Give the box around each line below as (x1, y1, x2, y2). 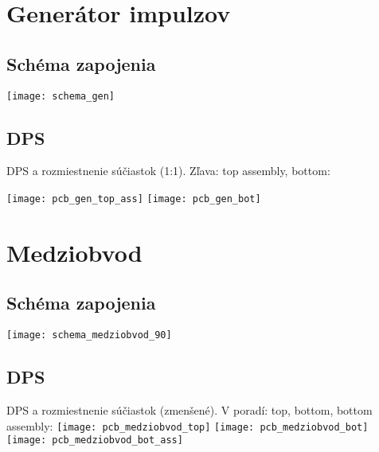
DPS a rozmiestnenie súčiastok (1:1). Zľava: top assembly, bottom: (6, 162, 330, 179)
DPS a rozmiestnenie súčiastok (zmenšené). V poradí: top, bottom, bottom (6, 402, 373, 419)
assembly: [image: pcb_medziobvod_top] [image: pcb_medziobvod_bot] (6, 417, 369, 434)
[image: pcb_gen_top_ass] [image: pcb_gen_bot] (6, 193, 261, 205)
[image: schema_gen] (6, 90, 115, 102)
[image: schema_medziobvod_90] (6, 329, 172, 341)
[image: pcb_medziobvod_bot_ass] (6, 434, 183, 446)
